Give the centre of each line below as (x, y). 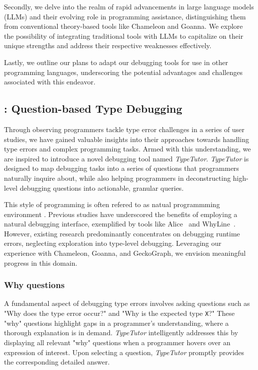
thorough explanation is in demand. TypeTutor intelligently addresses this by (121, 333)
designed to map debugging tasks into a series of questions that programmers (122, 168)
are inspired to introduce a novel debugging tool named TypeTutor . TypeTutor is (127, 158)
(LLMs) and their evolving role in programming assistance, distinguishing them (125, 16)
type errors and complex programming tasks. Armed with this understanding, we (128, 149)
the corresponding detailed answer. (57, 362)
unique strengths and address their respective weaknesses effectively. (108, 45)
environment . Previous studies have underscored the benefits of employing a (121, 214)
